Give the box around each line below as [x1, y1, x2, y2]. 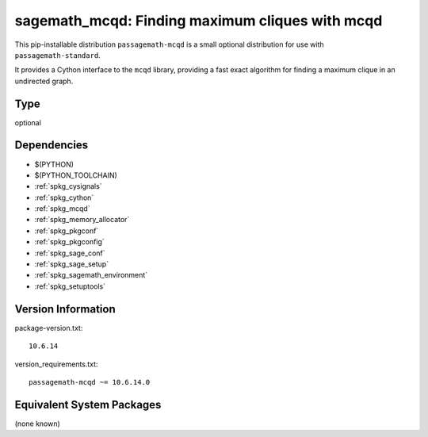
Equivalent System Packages [14, 397, 162, 412]
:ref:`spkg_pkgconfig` [34, 237, 105, 247]
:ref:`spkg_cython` [34, 193, 94, 202]
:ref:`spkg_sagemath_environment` [34, 270, 148, 280]
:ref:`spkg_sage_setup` [34, 259, 109, 269]
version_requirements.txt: [14, 359, 98, 369]
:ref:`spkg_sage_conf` [34, 248, 106, 258]
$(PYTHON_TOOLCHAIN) [34, 171, 118, 180]
